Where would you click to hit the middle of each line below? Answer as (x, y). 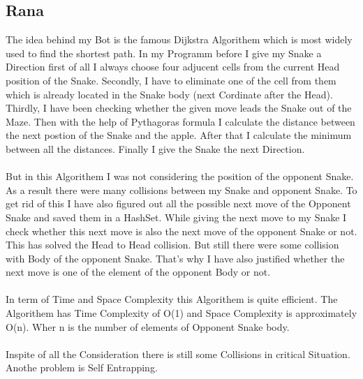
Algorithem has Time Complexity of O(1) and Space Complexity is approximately (181, 313)
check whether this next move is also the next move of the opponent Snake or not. (181, 231)
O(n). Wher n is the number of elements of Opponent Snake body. (148, 326)
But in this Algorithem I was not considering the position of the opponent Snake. (180, 176)
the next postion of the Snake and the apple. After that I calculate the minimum (179, 135)
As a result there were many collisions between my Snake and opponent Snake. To (181, 189)
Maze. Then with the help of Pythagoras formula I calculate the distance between (180, 121)
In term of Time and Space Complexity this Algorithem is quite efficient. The (172, 299)
